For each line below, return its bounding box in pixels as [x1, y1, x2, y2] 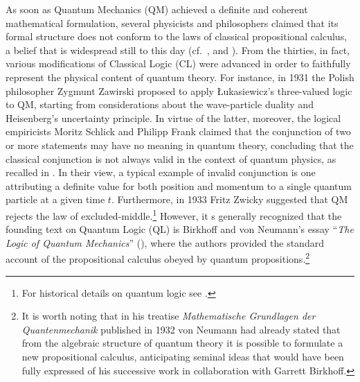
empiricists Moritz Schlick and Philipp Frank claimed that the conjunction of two [6, 124, 351, 139]
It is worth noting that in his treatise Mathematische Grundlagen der [21, 309, 316, 323]
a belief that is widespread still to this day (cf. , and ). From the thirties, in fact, [6, 42, 350, 57]
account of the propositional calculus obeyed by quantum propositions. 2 [6, 250, 310, 266]
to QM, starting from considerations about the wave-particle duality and [6, 97, 314, 112]
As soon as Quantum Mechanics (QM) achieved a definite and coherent [6, 2, 308, 16]
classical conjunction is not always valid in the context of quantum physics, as [6, 151, 336, 166]
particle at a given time [6, 192, 105, 207]
